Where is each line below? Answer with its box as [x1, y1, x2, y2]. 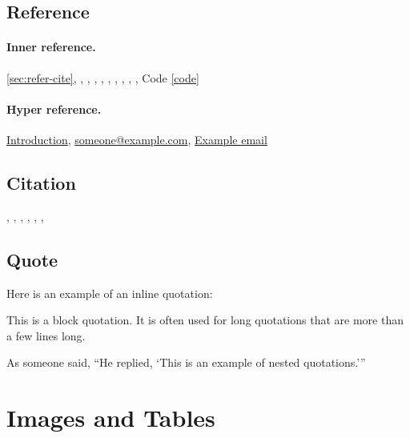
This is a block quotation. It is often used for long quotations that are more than [6, 311, 404, 328]
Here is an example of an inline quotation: [6, 284, 213, 301]
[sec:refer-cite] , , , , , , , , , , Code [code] [6, 69, 199, 86]
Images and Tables [6, 401, 215, 434]
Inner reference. [6, 38, 96, 55]
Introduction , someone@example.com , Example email [6, 131, 267, 147]
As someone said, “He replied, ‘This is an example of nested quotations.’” [6, 354, 366, 371]
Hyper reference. [6, 100, 102, 117]
